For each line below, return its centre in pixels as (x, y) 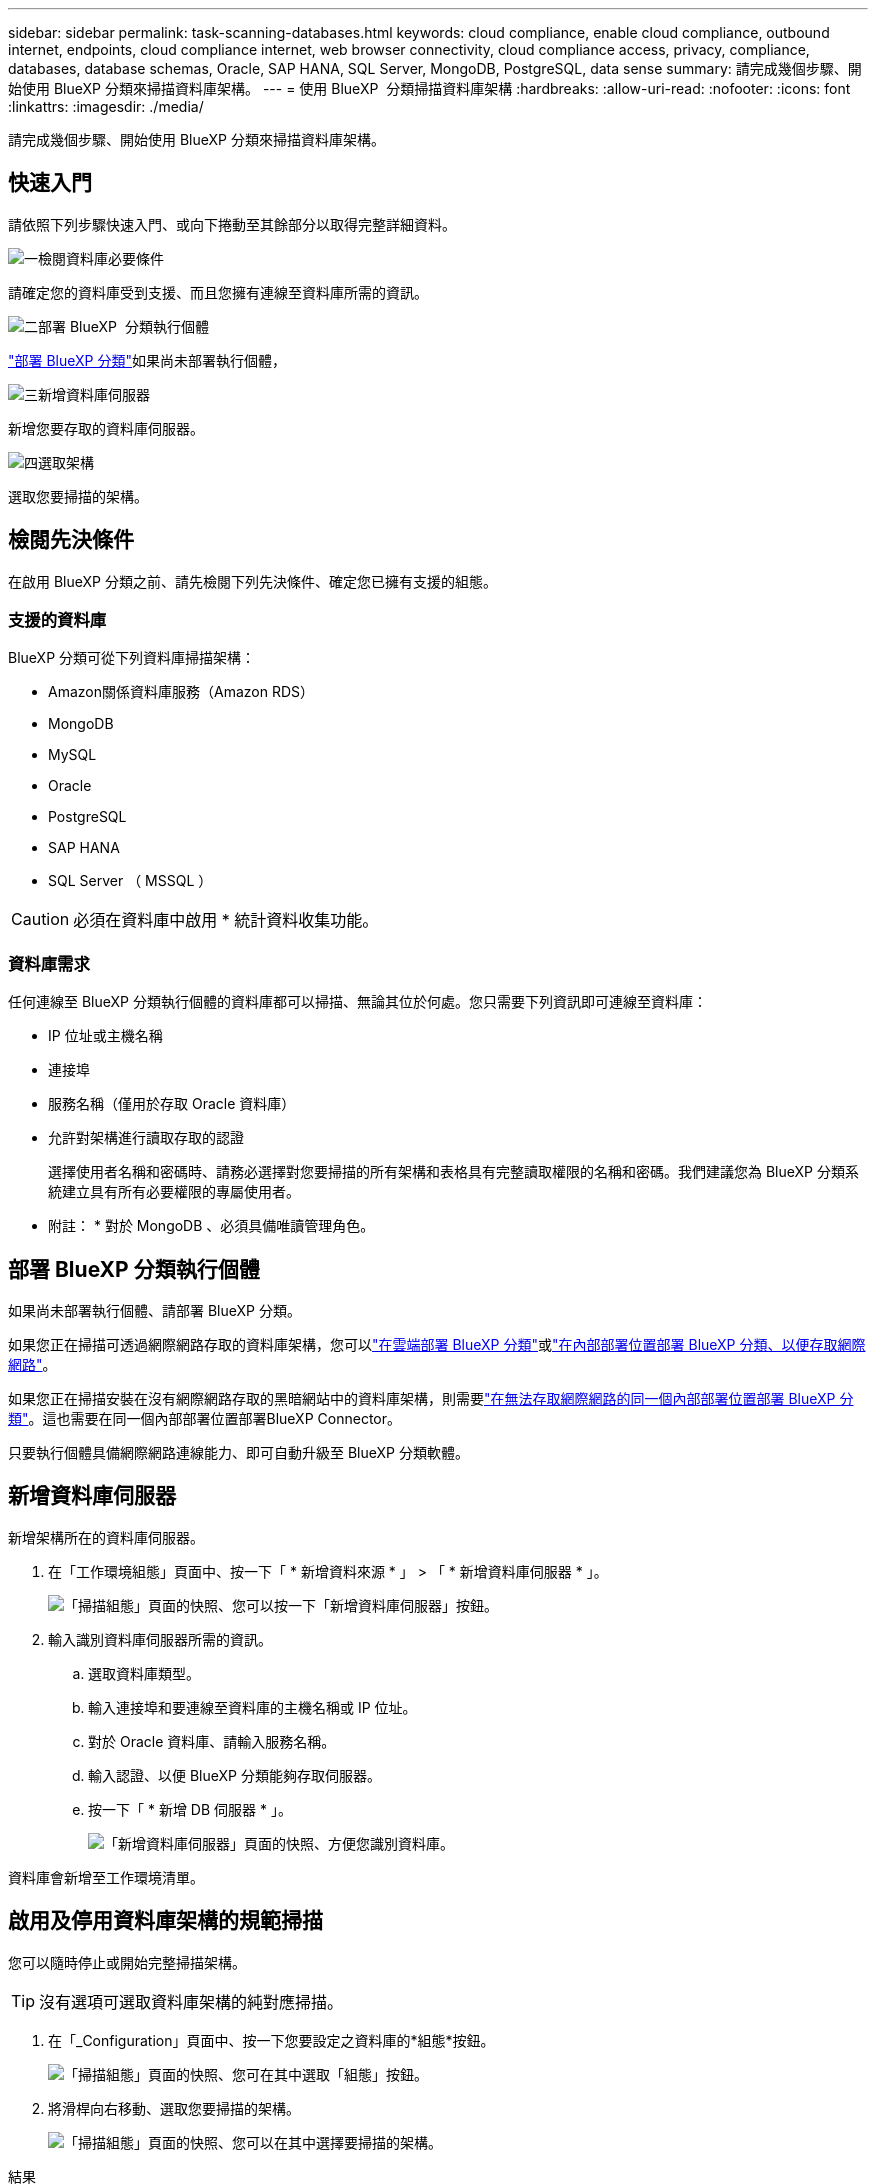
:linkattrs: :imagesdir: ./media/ (106, 106)
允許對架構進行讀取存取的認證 (146, 1138)
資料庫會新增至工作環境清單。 (106, 1877)
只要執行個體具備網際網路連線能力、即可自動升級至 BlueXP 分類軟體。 (238, 1453)
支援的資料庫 (57, 620)
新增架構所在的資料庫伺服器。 (106, 1537)
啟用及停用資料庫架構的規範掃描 (165, 1921)
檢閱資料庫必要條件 (101, 258)
